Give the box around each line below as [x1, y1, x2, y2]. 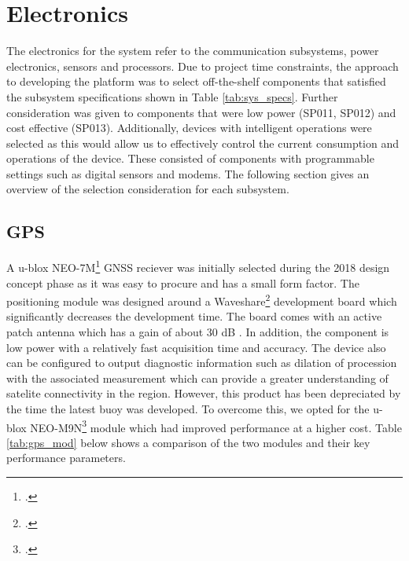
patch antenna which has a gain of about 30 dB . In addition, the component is [6, 323, 389, 339]
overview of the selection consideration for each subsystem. [6, 181, 289, 197]
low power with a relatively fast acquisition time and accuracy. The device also [6, 339, 386, 355]
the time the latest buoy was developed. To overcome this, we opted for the [6, 400, 370, 416]
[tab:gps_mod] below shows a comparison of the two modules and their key [6, 434, 370, 450]
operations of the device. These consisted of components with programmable [6, 150, 374, 167]
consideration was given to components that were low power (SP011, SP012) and [6, 104, 396, 120]
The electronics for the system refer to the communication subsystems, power [6, 42, 379, 59]
